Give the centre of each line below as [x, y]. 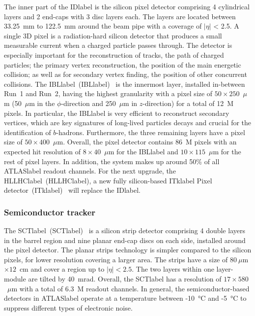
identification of [28, 132]
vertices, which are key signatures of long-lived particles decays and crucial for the [128, 123]
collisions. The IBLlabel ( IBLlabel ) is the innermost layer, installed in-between [125, 84]
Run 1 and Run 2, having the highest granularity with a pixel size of [108, 93]
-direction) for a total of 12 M [188, 103]
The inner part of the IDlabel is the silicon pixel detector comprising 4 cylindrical [127, 6]
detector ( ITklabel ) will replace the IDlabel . [72, 190]
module [15, 279]
